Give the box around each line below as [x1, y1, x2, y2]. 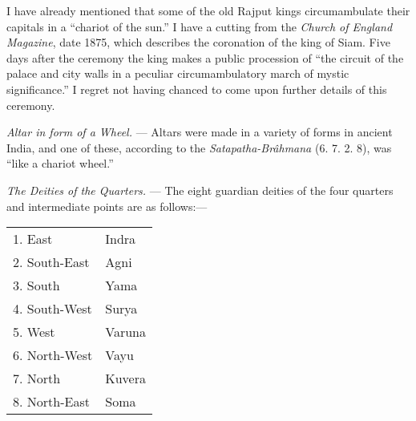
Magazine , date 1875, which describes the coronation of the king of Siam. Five [6, 34, 390, 51]
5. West [13, 322, 55, 342]
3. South [13, 276, 60, 295]
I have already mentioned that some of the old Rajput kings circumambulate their [6, 2, 410, 18]
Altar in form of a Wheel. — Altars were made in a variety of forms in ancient [6, 123, 393, 140]
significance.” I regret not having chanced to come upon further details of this [6, 80, 387, 97]
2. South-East [13, 253, 90, 272]
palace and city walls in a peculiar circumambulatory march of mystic [6, 65, 349, 82]
